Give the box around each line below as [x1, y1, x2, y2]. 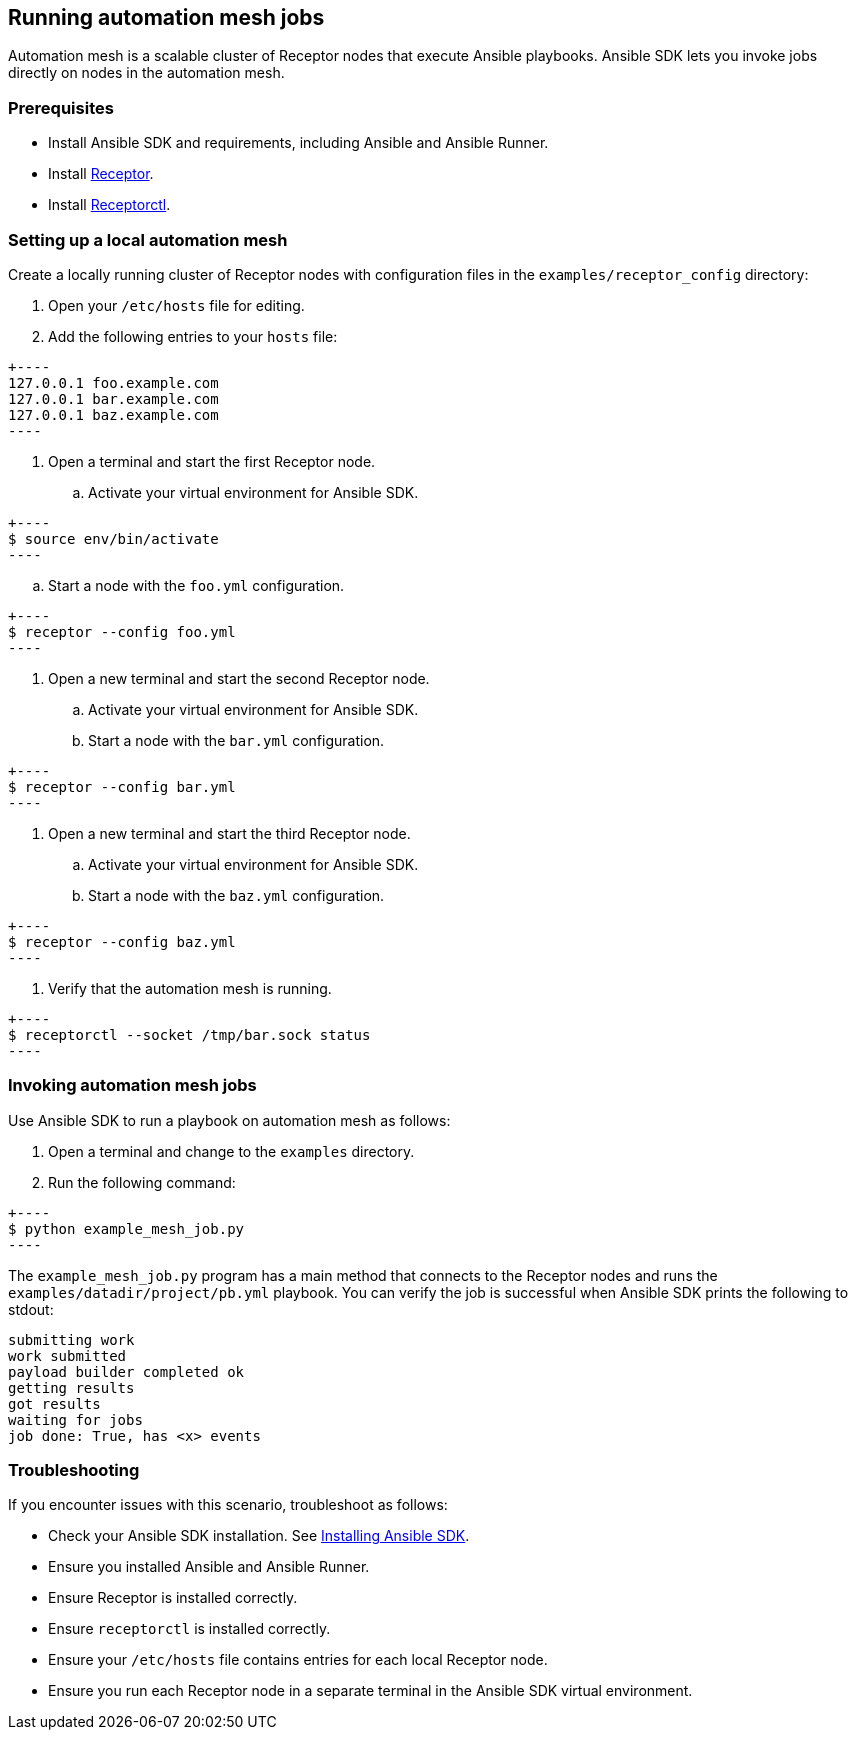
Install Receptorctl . [48, 196, 171, 214]
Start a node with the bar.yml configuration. [88, 731, 385, 749]
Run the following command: [48, 1173, 236, 1191]
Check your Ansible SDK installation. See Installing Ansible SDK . [48, 1527, 470, 1545]
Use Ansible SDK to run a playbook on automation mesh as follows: [8, 1111, 451, 1129]
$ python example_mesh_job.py [8, 1220, 245, 1237]
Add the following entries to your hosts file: [48, 327, 338, 345]
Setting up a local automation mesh [8, 229, 288, 250]
